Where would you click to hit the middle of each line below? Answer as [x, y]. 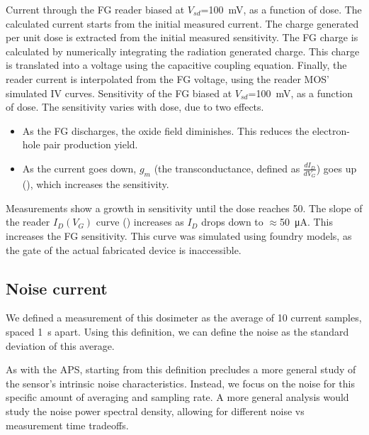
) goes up [336, 168]
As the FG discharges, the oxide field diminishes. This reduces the [166, 130]
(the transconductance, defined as [227, 168]
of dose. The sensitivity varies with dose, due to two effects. [135, 107]
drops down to [232, 222]
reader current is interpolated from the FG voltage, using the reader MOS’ [168, 78]
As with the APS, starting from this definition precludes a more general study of [181, 369]
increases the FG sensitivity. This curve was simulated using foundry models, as [179, 235]
